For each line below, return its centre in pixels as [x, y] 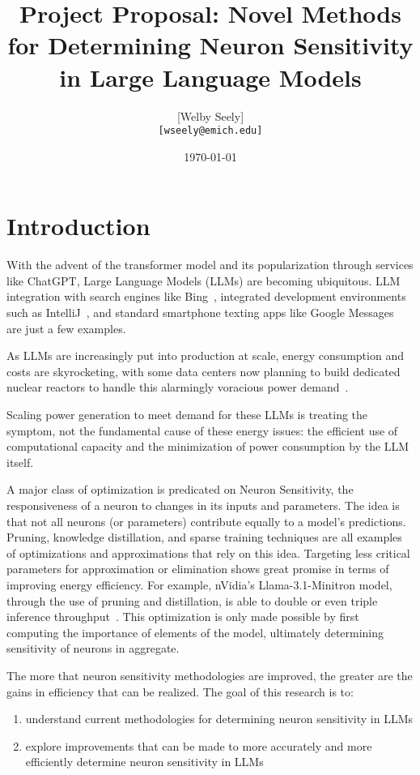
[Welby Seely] [210, 116]
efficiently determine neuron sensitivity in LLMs [144, 762]
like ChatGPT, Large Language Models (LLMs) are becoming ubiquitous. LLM [204, 280]
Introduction [78, 226]
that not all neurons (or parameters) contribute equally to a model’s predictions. [206, 521]
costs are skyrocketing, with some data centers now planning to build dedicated [204, 371]
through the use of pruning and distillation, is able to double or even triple [192, 600]
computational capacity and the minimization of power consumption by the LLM [208, 446]
